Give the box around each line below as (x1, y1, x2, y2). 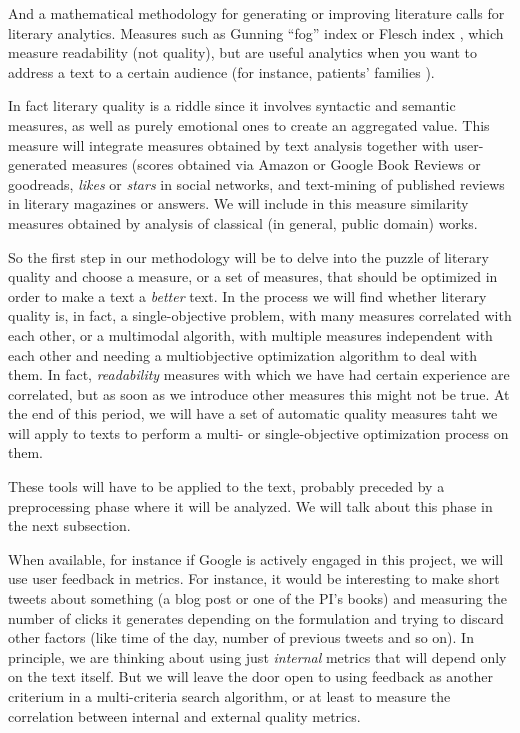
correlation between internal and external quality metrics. (8, 705, 361, 726)
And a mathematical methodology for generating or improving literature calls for (8, 3, 505, 23)
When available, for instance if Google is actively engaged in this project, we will (8, 548, 504, 569)
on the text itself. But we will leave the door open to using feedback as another (8, 666, 494, 687)
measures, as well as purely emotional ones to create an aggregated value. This (8, 114, 490, 135)
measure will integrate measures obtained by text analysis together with (8, 134, 450, 155)
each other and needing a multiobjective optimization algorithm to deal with (8, 344, 478, 365)
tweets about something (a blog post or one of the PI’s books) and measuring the (8, 588, 507, 609)
